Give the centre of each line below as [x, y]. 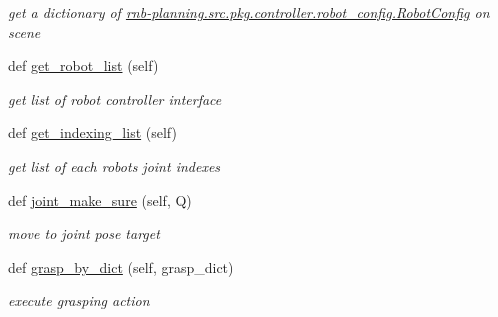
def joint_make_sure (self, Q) [100, 199]
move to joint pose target [84, 233]
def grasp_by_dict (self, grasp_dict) [121, 266]
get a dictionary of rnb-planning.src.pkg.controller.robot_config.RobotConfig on [249, 12]
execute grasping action [79, 300]
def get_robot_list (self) [83, 65]
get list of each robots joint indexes [114, 165]
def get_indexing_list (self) [92, 132]
